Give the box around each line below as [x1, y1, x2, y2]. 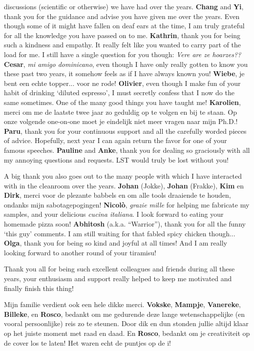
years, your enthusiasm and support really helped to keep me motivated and [4, 273, 232, 284]
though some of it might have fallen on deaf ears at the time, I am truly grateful [4, 21, 245, 31]
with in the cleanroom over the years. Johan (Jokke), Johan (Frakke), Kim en [4, 180, 244, 190]
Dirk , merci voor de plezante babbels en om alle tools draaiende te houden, [4, 190, 231, 200]
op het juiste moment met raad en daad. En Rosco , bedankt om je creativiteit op [4, 328, 250, 338]
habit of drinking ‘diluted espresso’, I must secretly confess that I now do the [4, 87, 234, 98]
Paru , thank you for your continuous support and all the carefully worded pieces [4, 125, 247, 136]
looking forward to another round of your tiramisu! [4, 247, 156, 257]
